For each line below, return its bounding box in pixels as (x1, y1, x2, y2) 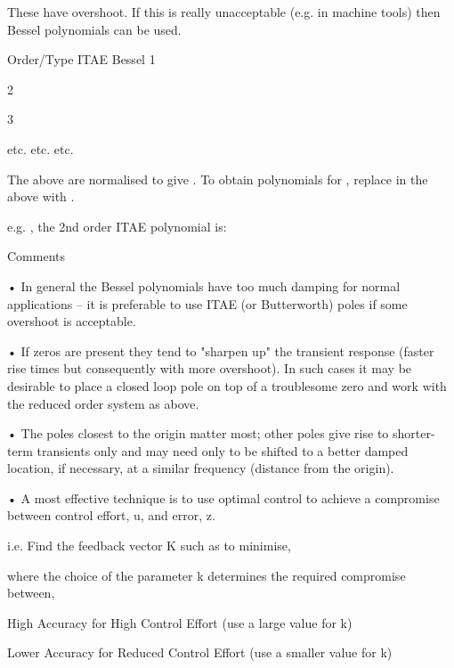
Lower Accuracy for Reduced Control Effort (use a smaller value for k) (7, 643, 393, 662)
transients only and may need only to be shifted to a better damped (36, 441, 409, 460)
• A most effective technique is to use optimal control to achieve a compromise (7, 488, 440, 507)
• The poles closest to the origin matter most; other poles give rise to (7, 424, 389, 443)
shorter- (392, 424, 435, 443)
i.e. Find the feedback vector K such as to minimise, (7, 536, 291, 555)
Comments (7, 247, 66, 265)
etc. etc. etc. (7, 139, 74, 158)
